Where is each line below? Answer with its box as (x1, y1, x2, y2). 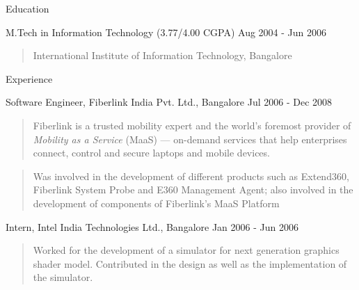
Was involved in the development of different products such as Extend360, (33, 168, 349, 183)
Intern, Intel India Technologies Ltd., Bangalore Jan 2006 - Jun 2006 (6, 219, 298, 234)
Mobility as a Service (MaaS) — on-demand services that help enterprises (33, 131, 347, 146)
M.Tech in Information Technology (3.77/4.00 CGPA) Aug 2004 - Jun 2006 (6, 24, 327, 39)
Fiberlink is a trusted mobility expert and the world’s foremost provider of (33, 118, 351, 132)
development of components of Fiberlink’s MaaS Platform (33, 195, 280, 210)
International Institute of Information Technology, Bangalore (33, 48, 292, 63)
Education (6, 1, 49, 15)
